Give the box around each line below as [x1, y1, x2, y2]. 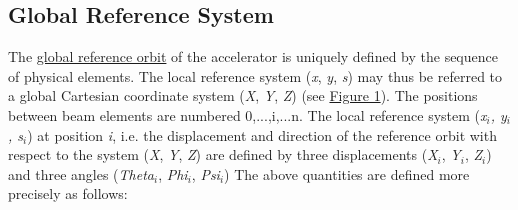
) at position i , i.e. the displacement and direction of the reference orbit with [27, 124, 497, 145]
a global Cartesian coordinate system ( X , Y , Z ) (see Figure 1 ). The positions [8, 85, 478, 106]
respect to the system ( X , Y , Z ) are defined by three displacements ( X [8, 144, 438, 165]
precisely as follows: [8, 183, 128, 204]
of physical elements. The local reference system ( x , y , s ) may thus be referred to [8, 65, 503, 86]
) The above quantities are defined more [224, 163, 470, 184]
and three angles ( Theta [8, 163, 154, 184]
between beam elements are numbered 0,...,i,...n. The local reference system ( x [8, 104, 487, 125]
